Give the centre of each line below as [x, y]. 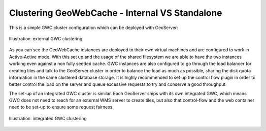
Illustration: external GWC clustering [46, 38]
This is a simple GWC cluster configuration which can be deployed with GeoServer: [94, 28]
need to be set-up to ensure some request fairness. [61, 107]
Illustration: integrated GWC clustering [48, 118]
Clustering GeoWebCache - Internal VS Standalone [116, 13]
